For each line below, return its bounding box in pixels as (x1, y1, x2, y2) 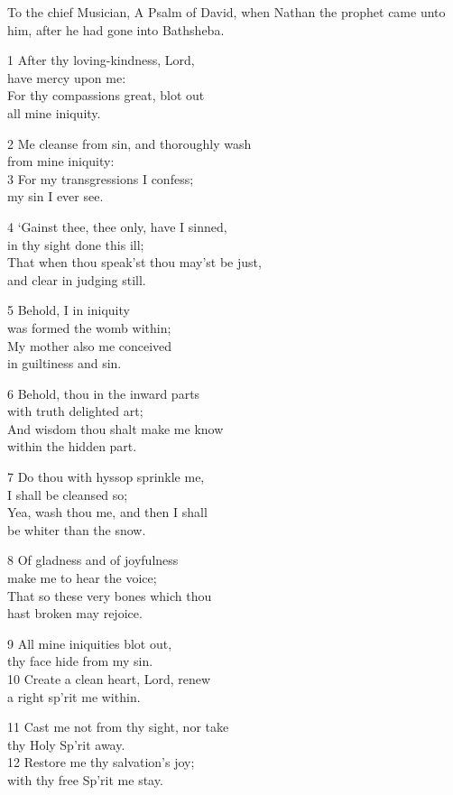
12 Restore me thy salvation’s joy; (7, 753, 195, 772)
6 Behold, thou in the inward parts (7, 384, 200, 402)
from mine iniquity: (7, 152, 115, 171)
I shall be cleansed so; (7, 485, 128, 504)
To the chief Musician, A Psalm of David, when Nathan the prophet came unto (7, 3, 446, 21)
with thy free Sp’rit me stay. (7, 770, 163, 789)
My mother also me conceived (7, 336, 172, 355)
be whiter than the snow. (7, 520, 146, 539)
